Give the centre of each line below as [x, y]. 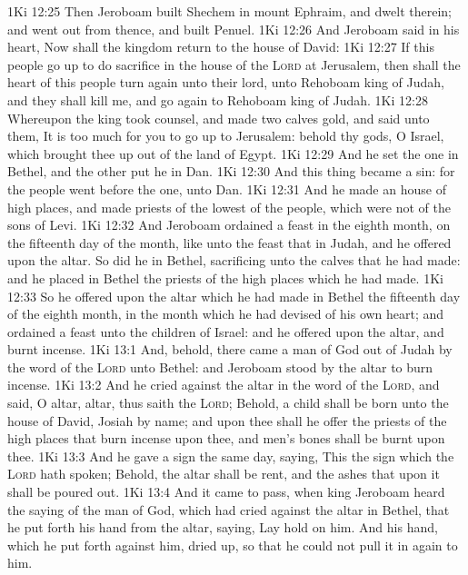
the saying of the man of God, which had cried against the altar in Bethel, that [229, 509]
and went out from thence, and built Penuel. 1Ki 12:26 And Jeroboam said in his [234, 29]
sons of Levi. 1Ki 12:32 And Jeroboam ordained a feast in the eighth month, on [229, 225]
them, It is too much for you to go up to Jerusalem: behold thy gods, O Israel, [226, 136]
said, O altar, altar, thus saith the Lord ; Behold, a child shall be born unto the [228, 403]
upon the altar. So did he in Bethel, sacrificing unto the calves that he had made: [234, 260]
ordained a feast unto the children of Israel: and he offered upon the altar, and [226, 331]
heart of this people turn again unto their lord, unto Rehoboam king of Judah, [226, 82]
